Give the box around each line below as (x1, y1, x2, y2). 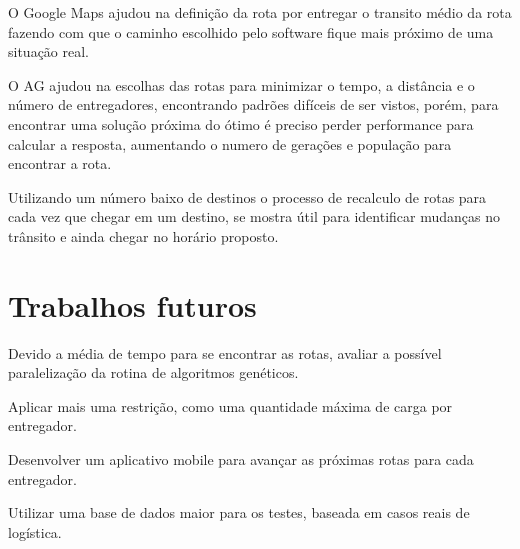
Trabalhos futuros (8, 284, 257, 325)
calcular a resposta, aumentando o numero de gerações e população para (8, 133, 452, 154)
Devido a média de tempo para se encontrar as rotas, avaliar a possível (8, 342, 442, 363)
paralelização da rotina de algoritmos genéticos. (8, 362, 299, 383)
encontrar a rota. (8, 153, 112, 174)
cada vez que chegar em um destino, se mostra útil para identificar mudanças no (8, 206, 500, 227)
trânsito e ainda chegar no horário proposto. (8, 225, 279, 246)
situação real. (8, 41, 90, 62)
